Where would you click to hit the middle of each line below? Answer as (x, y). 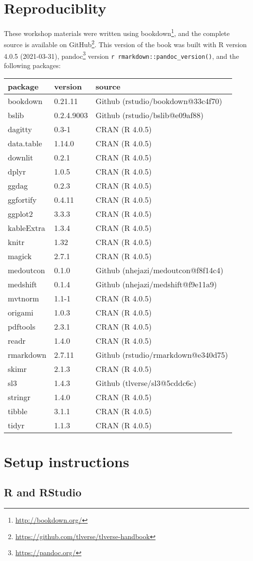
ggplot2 (20, 213)
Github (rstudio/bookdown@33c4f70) (159, 101)
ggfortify (22, 199)
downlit (21, 157)
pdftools (22, 326)
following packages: (32, 65)
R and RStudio (43, 492)
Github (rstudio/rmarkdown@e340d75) (162, 354)
